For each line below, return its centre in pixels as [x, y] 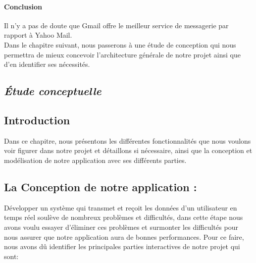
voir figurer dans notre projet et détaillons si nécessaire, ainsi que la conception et [128, 150]
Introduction [37, 120]
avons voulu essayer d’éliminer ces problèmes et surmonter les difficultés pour [121, 227]
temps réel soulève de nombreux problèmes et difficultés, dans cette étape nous [124, 217]
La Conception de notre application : [101, 186]
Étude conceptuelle [53, 91]
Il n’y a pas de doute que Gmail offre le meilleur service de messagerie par [116, 25]
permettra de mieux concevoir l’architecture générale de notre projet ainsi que [122, 54]
